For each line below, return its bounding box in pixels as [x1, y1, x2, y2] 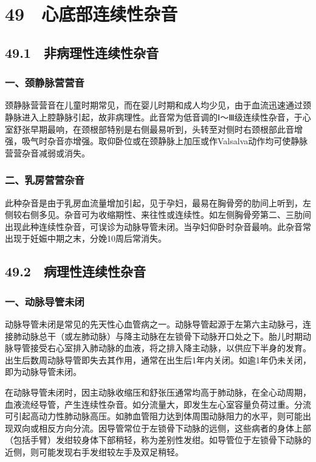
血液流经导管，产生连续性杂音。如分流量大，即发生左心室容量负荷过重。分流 [5, 397, 311, 410]
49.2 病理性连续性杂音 [5, 262, 146, 281]
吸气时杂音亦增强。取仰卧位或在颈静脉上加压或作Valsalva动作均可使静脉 [21, 135, 308, 147]
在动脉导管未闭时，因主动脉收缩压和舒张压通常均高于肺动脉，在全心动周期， [5, 385, 311, 398]
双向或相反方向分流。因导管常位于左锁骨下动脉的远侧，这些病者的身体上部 [13, 421, 311, 434]
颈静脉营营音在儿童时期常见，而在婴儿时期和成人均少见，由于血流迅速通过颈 [5, 99, 311, 111]
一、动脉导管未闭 [5, 293, 84, 309]
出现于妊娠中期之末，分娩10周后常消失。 [5, 232, 167, 245]
